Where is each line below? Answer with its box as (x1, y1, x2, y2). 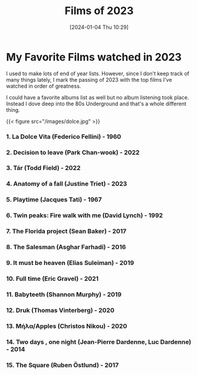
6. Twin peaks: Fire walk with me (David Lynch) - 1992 (6, 211, 163, 220)
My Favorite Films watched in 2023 (6, 50, 182, 64)
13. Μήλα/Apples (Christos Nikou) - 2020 (6, 322, 127, 330)
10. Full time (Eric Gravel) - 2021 (6, 274, 99, 283)
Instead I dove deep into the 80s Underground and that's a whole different (6, 100, 187, 107)
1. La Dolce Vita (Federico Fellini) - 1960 (6, 132, 122, 141)
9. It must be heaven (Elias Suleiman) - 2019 (6, 258, 134, 267)
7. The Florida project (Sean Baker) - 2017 (6, 227, 127, 235)
